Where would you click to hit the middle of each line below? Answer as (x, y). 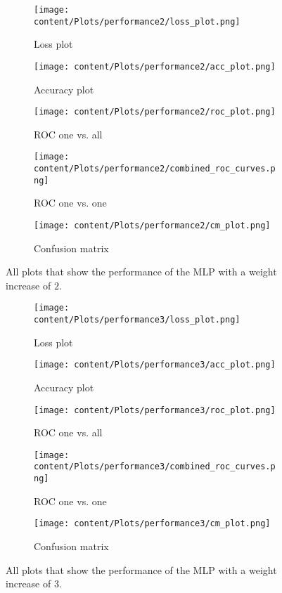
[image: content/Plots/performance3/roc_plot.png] (155, 410)
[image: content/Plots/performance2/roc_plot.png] (155, 112)
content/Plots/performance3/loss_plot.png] (137, 320)
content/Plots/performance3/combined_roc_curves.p (155, 467)
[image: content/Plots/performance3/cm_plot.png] (152, 524)
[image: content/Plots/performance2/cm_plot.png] (152, 225)
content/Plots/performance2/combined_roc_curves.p (155, 169)
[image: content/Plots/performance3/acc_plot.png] (155, 365)
